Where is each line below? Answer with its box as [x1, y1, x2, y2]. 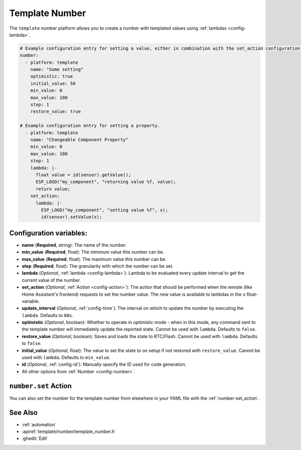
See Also [9, 408, 38, 417]
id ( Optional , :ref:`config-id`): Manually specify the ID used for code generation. [22, 362, 187, 368]
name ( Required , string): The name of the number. [22, 242, 127, 248]
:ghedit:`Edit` [22, 435, 49, 441]
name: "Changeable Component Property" [30, 137, 129, 143]
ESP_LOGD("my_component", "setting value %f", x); [41, 207, 168, 213]
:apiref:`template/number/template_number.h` [22, 428, 116, 434]
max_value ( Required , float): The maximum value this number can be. [22, 256, 167, 262]
